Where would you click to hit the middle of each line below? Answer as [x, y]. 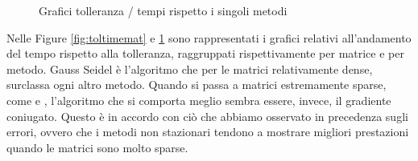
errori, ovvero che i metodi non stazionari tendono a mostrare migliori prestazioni [208, 132]
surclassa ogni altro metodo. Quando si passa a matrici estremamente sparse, [197, 85]
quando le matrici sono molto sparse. [97, 147]
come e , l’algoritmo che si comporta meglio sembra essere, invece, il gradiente [199, 100]
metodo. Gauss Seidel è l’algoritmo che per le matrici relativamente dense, [190, 68]
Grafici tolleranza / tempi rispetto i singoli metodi [163, 10]
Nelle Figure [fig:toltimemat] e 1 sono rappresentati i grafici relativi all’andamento [209, 37]
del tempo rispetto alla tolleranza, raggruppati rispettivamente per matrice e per [205, 53]
